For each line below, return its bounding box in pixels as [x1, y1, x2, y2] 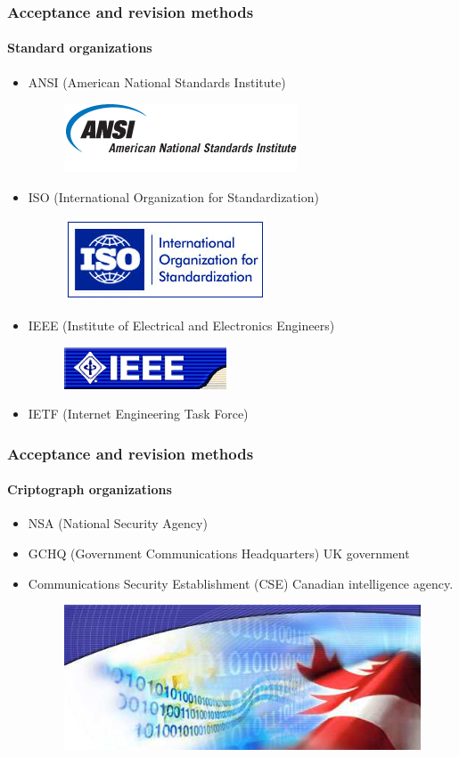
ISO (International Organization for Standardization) [28, 187, 319, 206]
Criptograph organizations [7, 480, 172, 499]
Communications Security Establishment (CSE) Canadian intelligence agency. [28, 574, 454, 592]
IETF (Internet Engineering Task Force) [28, 404, 249, 423]
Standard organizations [7, 38, 152, 57]
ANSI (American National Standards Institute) [28, 72, 286, 91]
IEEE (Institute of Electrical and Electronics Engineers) [28, 316, 335, 335]
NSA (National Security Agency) [28, 514, 208, 533]
